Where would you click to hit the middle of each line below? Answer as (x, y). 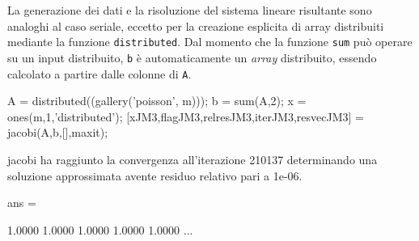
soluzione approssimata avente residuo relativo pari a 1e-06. (155, 175)
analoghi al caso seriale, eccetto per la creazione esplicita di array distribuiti (196, 25)
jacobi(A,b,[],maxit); (58, 132)
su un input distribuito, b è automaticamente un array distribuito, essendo (192, 57)
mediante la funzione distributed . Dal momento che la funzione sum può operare (210, 42)
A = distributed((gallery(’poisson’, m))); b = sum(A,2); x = (157, 101)
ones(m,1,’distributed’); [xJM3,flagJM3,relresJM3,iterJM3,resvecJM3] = (186, 116)
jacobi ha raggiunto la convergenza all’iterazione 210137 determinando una (193, 159)
